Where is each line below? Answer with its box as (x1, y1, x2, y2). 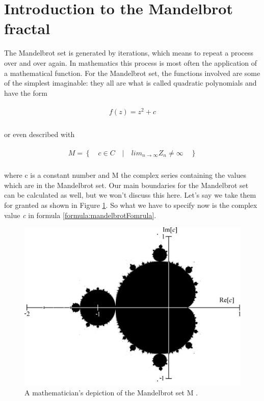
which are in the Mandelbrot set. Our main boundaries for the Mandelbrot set (4, 179, 249, 190)
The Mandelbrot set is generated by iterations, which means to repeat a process (4, 47, 254, 58)
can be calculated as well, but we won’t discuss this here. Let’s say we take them (4, 190, 256, 200)
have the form (4, 87, 47, 98)
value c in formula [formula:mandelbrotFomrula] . (4, 209, 156, 220)
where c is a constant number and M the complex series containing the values (4, 170, 246, 180)
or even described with (4, 129, 75, 140)
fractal (4, 18, 50, 39)
